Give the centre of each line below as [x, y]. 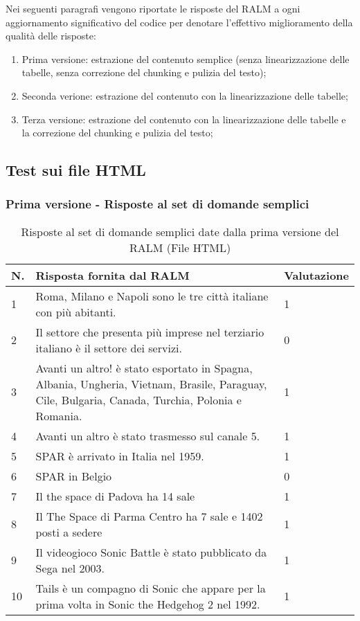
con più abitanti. [76, 312]
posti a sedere [69, 532]
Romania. [59, 415]
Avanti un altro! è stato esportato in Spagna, [144, 368]
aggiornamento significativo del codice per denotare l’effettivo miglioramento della [179, 22]
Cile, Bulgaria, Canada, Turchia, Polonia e [138, 399]
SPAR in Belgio [74, 476]
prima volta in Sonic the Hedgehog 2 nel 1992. [148, 604]
